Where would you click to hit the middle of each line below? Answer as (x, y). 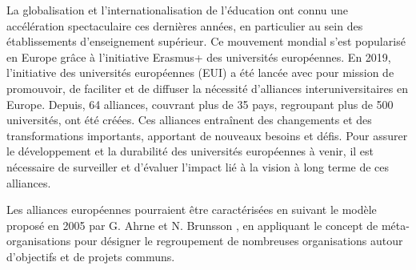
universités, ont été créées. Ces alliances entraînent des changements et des (189, 120)
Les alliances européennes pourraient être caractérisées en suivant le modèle (192, 210)
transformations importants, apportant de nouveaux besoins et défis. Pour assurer (207, 135)
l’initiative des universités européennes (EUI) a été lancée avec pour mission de (200, 73)
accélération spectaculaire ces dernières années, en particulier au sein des (185, 25)
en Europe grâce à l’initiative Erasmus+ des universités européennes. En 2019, (199, 56)
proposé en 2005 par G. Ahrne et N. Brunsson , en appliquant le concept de (192, 225)
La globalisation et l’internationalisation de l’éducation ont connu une (178, 10)
